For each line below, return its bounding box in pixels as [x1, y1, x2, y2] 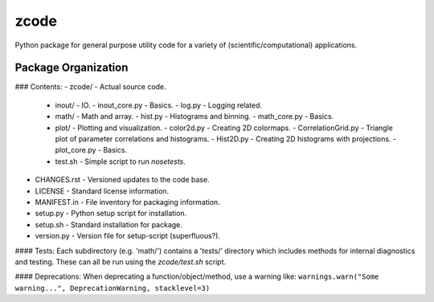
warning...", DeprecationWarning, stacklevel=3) [14, 284, 211, 292]
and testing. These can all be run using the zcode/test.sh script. [14, 257, 227, 267]
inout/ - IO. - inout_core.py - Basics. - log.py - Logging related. [55, 100, 263, 110]
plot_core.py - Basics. [55, 145, 128, 155]
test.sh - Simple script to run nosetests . [55, 157, 186, 166]
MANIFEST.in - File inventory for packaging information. [35, 197, 220, 206]
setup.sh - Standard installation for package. [35, 219, 182, 229]
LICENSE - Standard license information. [35, 186, 170, 196]
